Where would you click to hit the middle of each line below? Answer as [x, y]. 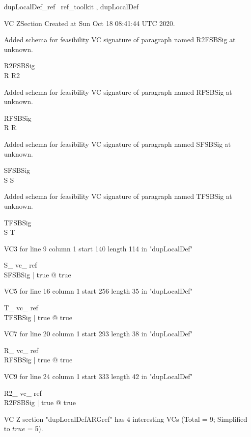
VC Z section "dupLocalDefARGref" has [64, 419]
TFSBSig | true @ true [38, 317]
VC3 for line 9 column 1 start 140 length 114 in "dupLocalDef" [98, 248]
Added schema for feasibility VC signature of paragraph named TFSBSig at [118, 196]
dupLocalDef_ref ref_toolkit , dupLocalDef [71, 6]
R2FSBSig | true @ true [40, 402]
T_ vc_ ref [21, 308]
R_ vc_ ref [21, 350]
